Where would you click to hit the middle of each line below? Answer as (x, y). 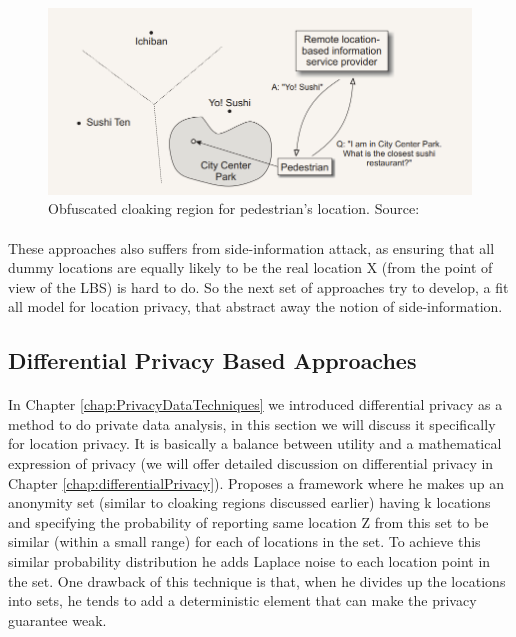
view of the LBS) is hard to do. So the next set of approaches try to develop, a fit (258, 286)
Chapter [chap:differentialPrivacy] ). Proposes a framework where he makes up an (256, 482)
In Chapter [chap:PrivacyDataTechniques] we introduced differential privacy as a (255, 404)
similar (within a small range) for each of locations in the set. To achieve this (244, 541)
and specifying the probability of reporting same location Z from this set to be (248, 521)
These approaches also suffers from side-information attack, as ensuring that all (251, 247)
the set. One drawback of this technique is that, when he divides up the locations (257, 580)
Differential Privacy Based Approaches (212, 360)
